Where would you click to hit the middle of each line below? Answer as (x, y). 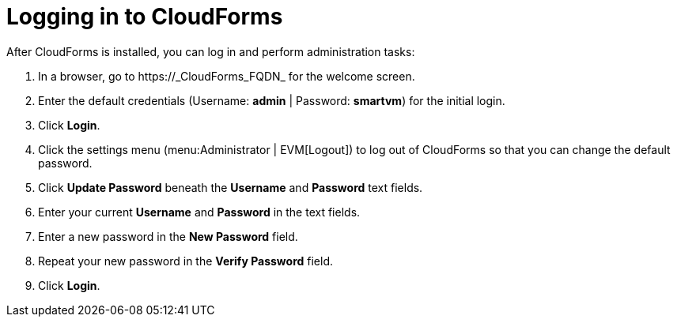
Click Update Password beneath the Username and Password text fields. (231, 187)
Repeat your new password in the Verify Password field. (185, 261)
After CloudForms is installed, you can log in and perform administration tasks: (211, 51)
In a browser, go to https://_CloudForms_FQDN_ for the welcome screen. (227, 76)
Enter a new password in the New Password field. (168, 236)
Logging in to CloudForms (145, 17)
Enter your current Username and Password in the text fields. (199, 212)
